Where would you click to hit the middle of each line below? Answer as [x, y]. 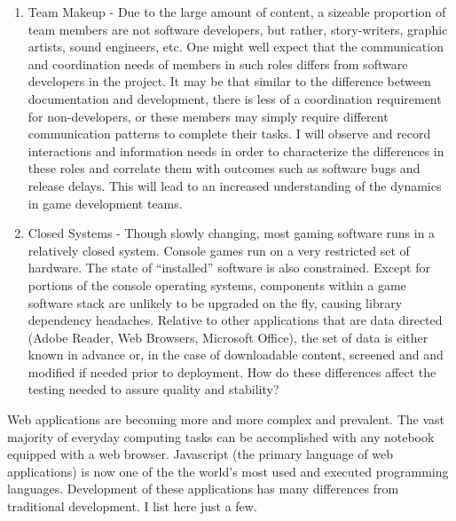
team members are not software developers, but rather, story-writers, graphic [238, 29]
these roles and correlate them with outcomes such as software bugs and [224, 168]
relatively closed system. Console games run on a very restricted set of [219, 250]
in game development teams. [105, 203]
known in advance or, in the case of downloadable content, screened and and [236, 355]
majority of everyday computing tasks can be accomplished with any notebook [221, 436]
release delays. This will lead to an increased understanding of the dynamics [235, 185]
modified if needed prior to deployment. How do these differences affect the [232, 371]
